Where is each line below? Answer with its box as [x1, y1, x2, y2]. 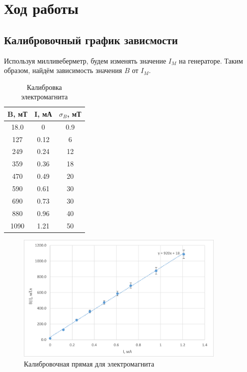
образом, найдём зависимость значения [4, 65, 122, 75]
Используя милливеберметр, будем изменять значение [4, 55, 166, 66]
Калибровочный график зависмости [4, 32, 178, 47]
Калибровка [27, 81, 62, 92]
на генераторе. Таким [178, 55, 243, 66]
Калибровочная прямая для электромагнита [24, 358, 155, 369]
